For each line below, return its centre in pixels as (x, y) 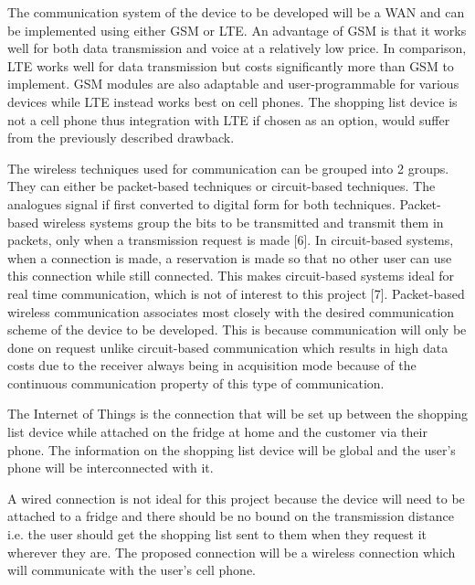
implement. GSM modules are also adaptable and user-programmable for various (233, 84)
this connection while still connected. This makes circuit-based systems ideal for (231, 276)
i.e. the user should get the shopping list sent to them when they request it (217, 534)
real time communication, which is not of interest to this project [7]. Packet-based (236, 293)
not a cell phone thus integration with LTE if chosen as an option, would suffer (229, 119)
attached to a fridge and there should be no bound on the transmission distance (231, 516)
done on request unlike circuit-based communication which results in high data (228, 347)
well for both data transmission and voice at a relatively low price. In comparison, (237, 48)
